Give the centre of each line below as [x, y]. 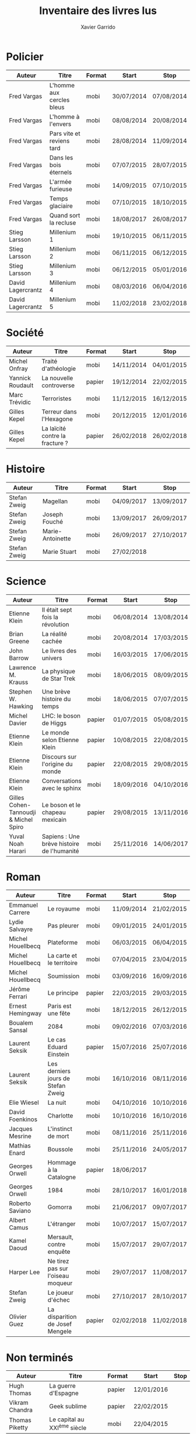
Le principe [63, 993]
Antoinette [57, 538]
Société [25, 332]
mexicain [54, 819]
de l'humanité [60, 851]
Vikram [19, 1403]
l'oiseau [58, 1276]
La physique [59, 671]
